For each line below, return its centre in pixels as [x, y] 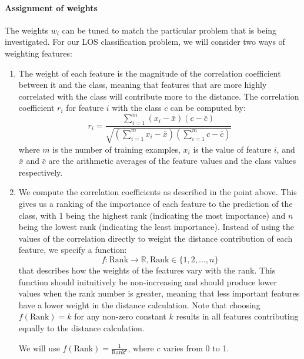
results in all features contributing [237, 316]
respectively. [41, 172]
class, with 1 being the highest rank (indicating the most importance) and [152, 215]
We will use [39, 348]
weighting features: [39, 53]
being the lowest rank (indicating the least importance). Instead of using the [156, 227]
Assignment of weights [51, 7]
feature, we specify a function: [73, 250]
